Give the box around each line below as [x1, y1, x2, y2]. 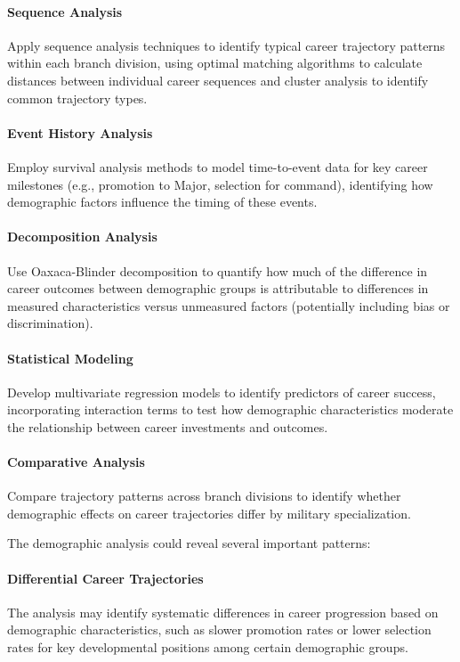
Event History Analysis [7, 123, 153, 142]
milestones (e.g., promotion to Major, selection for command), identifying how [7, 175, 433, 193]
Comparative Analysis [7, 453, 145, 471]
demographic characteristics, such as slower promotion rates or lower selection [7, 620, 432, 639]
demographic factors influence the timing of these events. [7, 192, 318, 211]
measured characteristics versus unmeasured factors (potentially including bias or [7, 296, 450, 315]
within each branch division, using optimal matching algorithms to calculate [7, 53, 423, 72]
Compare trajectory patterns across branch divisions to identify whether [7, 486, 401, 505]
